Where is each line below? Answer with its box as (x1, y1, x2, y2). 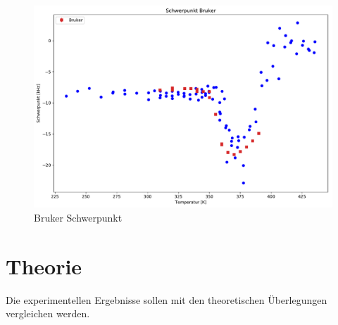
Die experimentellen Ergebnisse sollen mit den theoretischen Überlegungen (6, 292, 327, 307)
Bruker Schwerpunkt (34, 210, 123, 224)
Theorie (6, 251, 82, 280)
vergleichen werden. (6, 306, 90, 321)
